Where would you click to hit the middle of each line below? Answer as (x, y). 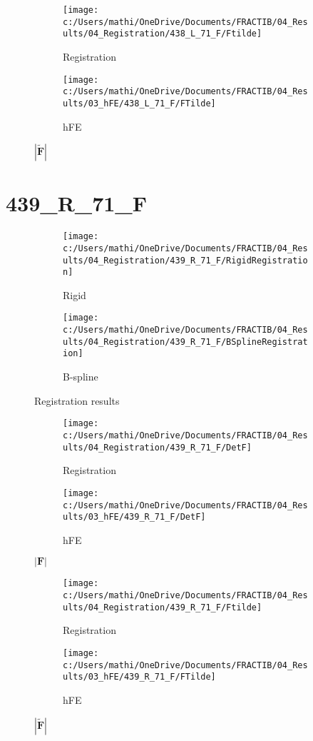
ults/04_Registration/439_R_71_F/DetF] (157, 447)
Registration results (77, 400)
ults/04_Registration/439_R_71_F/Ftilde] (163, 607)
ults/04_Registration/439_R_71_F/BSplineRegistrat (185, 342)
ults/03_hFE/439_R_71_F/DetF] (134, 517)
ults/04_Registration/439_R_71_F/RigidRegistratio (185, 260)
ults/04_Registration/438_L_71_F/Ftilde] (163, 34)
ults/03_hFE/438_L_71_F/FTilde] (139, 103)
